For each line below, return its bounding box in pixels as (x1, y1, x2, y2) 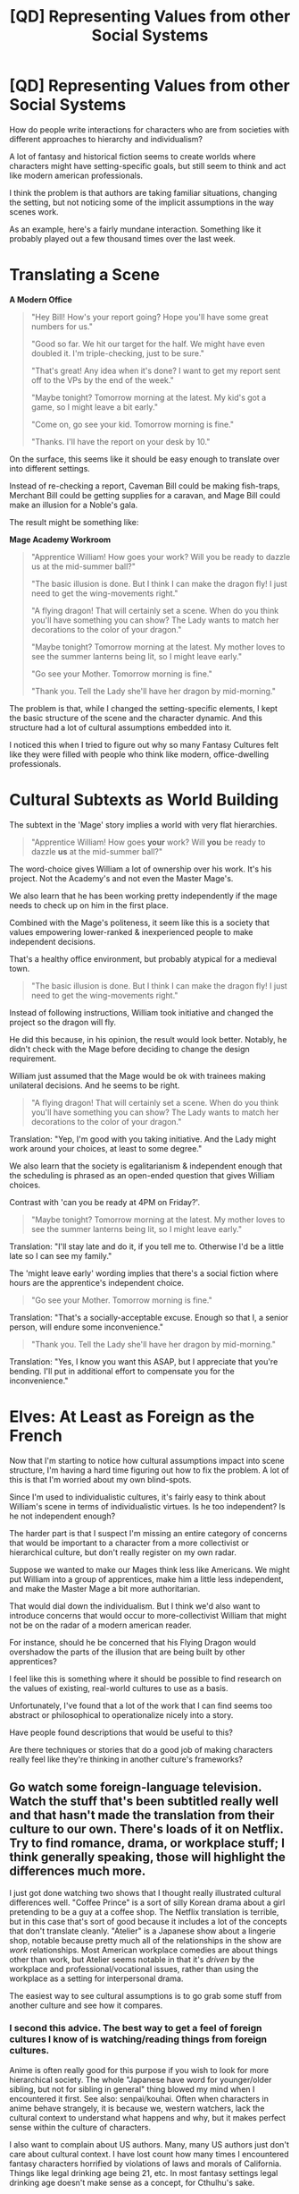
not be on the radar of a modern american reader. (9, 1620, 192, 1630)
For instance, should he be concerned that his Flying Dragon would (9, 1637, 257, 1647)
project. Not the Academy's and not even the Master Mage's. (9, 872, 234, 883)
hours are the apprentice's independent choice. (9, 1277, 185, 1288)
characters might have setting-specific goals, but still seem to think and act (9, 160, 287, 171)
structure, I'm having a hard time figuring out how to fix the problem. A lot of (9, 1465, 290, 1475)
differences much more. (9, 1864, 146, 1879)
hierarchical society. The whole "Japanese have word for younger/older (9, 2074, 272, 2085)
